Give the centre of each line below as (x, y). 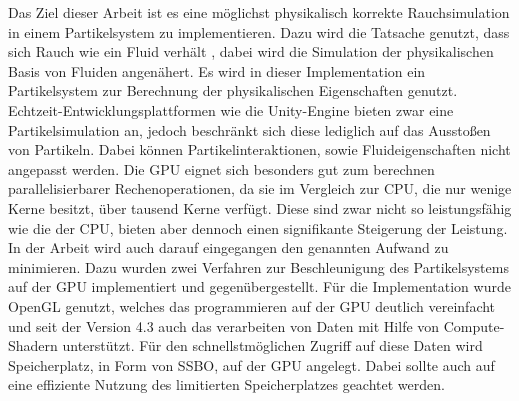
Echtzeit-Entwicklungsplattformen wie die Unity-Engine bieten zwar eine (231, 109)
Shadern (33, 345)
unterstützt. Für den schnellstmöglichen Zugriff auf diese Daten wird (272, 345)
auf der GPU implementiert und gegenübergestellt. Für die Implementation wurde (259, 286)
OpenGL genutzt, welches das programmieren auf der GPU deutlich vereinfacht (252, 305)
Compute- (474, 325)
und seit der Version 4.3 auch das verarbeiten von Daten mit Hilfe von (224, 325)
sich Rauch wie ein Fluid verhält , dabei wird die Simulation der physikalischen (251, 51)
